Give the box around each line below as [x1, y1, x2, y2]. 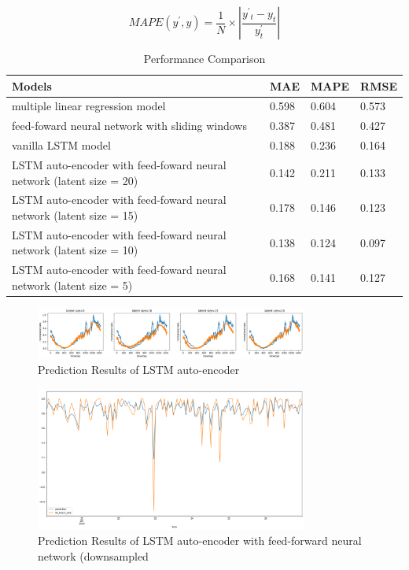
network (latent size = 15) [12, 207, 138, 223]
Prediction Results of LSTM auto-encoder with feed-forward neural [38, 532, 362, 549]
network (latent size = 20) [12, 172, 138, 188]
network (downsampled [38, 547, 149, 564]
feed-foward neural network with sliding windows [12, 117, 247, 134]
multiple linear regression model [12, 98, 166, 114]
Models [12, 77, 52, 94]
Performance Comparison [143, 50, 266, 66]
